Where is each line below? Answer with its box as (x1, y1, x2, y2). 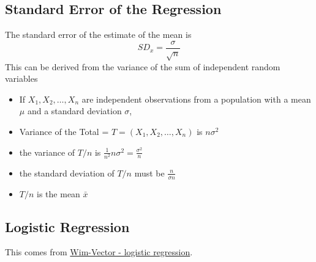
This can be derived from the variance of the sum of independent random (5, 60, 280, 73)
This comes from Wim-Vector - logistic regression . (5, 246, 193, 258)
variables (5, 72, 38, 85)
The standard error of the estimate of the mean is (5, 28, 192, 41)
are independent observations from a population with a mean (81, 92, 311, 105)
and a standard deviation (27, 104, 122, 117)
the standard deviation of (19, 166, 115, 179)
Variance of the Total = (19, 125, 109, 137)
